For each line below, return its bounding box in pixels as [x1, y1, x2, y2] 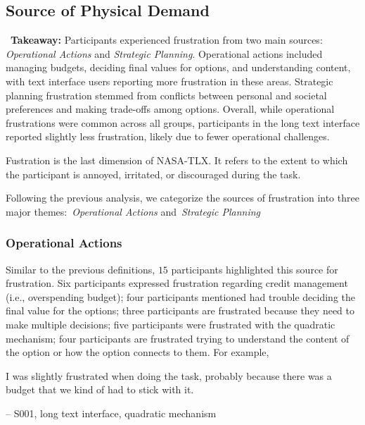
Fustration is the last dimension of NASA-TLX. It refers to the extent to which [6, 152, 348, 167]
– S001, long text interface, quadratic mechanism [6, 405, 217, 420]
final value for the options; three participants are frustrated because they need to [6, 303, 355, 318]
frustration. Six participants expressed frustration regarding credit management [6, 276, 348, 290]
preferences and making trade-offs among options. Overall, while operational [6, 101, 335, 116]
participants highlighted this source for [171, 261, 338, 276]
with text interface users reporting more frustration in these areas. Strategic [6, 73, 333, 88]
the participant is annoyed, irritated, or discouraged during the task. [6, 166, 301, 181]
